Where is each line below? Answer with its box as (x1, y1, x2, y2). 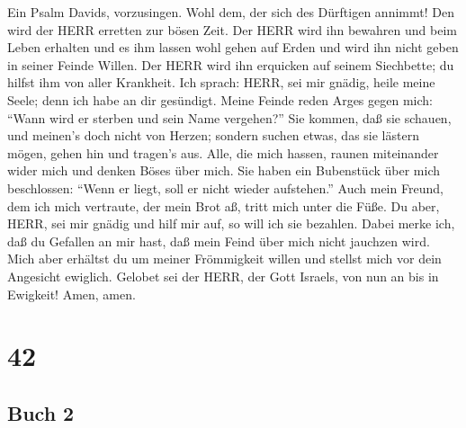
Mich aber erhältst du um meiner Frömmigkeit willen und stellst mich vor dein (7, 249, 442, 268)
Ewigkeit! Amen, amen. (7, 284, 136, 303)
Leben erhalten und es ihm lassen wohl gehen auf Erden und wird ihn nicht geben (7, 38, 459, 57)
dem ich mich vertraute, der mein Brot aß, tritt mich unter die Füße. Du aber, (7, 196, 440, 215)
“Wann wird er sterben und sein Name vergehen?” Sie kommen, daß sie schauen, (7, 108, 452, 127)
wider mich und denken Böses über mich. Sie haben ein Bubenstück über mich (7, 161, 441, 180)
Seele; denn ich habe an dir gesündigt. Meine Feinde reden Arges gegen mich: (7, 90, 433, 109)
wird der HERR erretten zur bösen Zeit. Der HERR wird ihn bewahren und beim (7, 20, 457, 39)
